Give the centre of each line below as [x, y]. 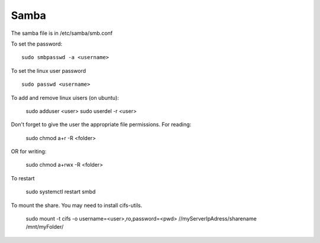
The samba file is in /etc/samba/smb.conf [62, 33]
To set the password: [36, 44]
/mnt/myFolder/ [45, 227]
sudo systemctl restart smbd [61, 192]
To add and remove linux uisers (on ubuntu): [65, 98]
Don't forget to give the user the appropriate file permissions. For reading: [101, 125]
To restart [23, 178]
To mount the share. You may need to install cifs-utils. [76, 205]
